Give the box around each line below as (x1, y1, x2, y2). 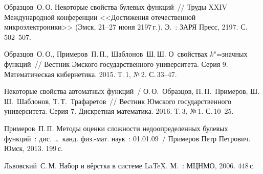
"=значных (213, 48, 248, 59)
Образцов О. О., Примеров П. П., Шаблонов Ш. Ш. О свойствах (4, 48, 208, 59)
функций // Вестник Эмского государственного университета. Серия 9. (4, 58, 228, 69)
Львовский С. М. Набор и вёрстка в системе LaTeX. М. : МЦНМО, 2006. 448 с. (4, 160, 255, 170)
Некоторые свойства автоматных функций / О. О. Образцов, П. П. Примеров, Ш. (4, 86, 260, 96)
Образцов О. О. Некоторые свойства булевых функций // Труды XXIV (4, 2, 228, 12)
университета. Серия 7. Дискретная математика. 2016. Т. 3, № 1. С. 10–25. (4, 106, 234, 116)
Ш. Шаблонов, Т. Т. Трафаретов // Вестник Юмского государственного (4, 95, 231, 106)
